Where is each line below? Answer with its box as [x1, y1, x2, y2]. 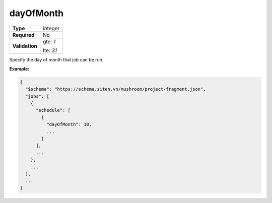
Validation [12, 42, 38, 49]
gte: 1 [43, 38, 56, 45]
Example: [9, 65, 30, 72]
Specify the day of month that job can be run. [9, 56, 104, 62]
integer [43, 25, 60, 32]
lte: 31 [43, 47, 57, 54]
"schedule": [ [36, 107, 71, 113]
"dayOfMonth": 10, [46, 121, 92, 127]
